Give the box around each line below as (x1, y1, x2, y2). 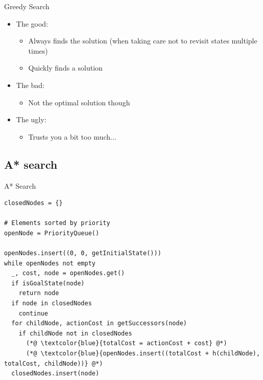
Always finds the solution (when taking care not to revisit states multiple (28, 35, 257, 46)
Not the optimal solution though (28, 97, 130, 107)
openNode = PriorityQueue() (4, 229, 100, 237)
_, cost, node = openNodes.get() (11, 270, 125, 277)
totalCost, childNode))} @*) (4, 360, 103, 367)
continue (18, 309, 48, 317)
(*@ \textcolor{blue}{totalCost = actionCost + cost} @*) (26, 340, 227, 347)
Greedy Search (4, 1, 50, 11)
